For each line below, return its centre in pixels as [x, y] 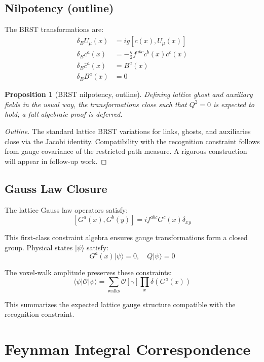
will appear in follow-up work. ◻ [56, 161]
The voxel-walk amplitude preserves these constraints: [88, 272]
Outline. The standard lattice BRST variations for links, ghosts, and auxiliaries [128, 131]
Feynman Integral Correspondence [128, 349]
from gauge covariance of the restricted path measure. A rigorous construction [126, 151]
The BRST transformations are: [54, 29]
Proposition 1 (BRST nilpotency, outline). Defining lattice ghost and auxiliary [129, 94]
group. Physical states [39, 247]
